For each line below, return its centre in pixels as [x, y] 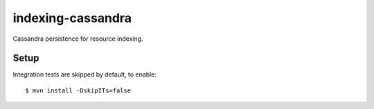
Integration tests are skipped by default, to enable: [85, 75]
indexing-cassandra [72, 18]
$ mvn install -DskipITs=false [78, 90]
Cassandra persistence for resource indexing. [78, 39]
